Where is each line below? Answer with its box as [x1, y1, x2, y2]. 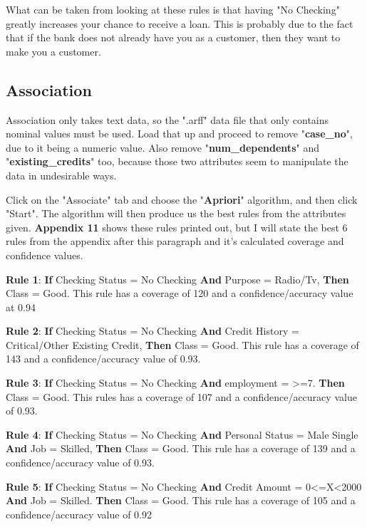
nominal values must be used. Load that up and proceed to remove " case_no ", [6, 126, 353, 141]
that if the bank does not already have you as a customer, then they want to [6, 30, 341, 45]
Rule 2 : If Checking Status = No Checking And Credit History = [6, 323, 299, 338]
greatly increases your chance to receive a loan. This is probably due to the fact [6, 16, 353, 31]
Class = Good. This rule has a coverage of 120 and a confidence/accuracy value [6, 286, 353, 301]
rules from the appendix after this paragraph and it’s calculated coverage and [6, 234, 344, 249]
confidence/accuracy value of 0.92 [6, 506, 152, 521]
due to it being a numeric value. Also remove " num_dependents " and [6, 140, 319, 155]
